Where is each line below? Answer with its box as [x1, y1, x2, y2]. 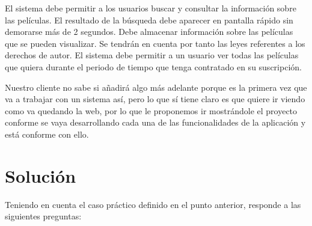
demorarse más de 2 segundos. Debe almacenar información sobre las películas [5, 25, 293, 38]
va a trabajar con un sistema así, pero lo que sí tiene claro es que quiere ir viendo [5, 93, 305, 105]
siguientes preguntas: [5, 210, 82, 222]
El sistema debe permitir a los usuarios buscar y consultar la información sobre [5, 2, 296, 14]
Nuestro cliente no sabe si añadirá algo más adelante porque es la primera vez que [5, 81, 307, 93]
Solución [5, 163, 76, 188]
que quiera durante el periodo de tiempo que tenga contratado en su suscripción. [5, 60, 302, 73]
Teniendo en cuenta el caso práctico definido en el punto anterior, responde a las [5, 198, 301, 210]
